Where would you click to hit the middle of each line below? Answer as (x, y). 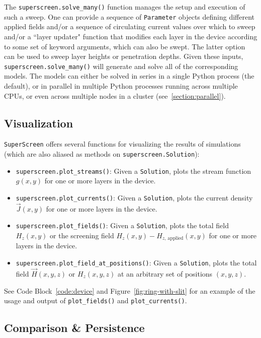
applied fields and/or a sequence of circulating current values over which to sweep (130, 26)
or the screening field (82, 235)
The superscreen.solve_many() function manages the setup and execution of (125, 7)
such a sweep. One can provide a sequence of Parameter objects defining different (129, 16)
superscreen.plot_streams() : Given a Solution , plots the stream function (134, 171)
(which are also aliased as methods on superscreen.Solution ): (102, 153)
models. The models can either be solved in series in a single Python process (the (129, 76)
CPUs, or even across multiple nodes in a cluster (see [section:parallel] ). (115, 95)
